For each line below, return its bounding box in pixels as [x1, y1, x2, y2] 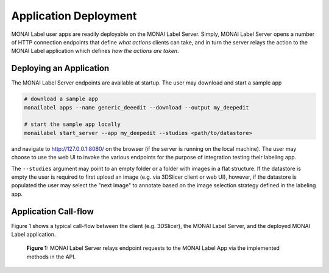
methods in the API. [26, 253, 76, 260]
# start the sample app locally [24, 121, 121, 128]
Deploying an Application [11, 63, 110, 74]
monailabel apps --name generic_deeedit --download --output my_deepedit [24, 104, 249, 111]
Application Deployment [11, 9, 137, 22]
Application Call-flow [11, 206, 94, 216]
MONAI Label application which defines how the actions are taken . [11, 47, 179, 55]
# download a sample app [24, 95, 99, 103]
